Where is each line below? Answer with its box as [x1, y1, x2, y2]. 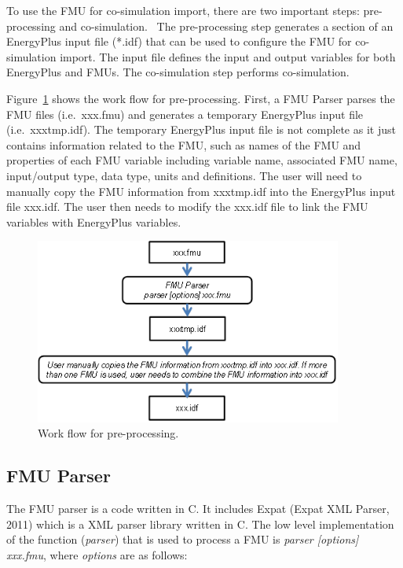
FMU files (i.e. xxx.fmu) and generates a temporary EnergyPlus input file [6, 105, 364, 122]
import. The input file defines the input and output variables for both [60, 48, 396, 65]
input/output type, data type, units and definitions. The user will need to [6, 167, 362, 183]
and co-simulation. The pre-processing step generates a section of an [59, 17, 394, 34]
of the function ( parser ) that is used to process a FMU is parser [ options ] [6, 531, 359, 548]
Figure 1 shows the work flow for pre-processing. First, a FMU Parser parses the [6, 90, 395, 106]
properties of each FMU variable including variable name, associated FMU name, [6, 152, 398, 168]
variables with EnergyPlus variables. [6, 213, 181, 230]
